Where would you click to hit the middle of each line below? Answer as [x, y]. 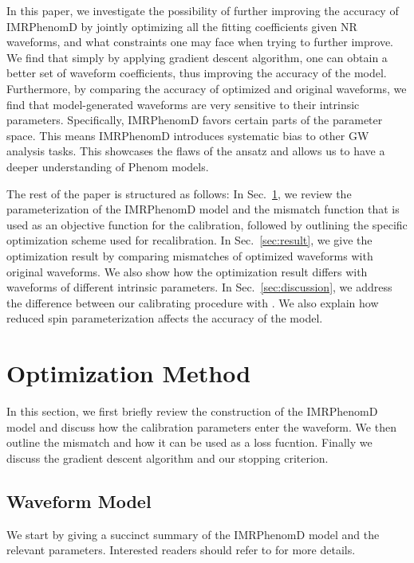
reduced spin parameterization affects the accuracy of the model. [165, 318]
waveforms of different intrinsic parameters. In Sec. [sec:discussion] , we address [199, 287]
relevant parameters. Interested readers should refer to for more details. [181, 550]
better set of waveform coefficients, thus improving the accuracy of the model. [197, 73]
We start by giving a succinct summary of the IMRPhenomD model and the [193, 534]
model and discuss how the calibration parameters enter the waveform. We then [201, 426]
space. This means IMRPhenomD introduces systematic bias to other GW [188, 135]
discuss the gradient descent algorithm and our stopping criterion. [168, 457]
